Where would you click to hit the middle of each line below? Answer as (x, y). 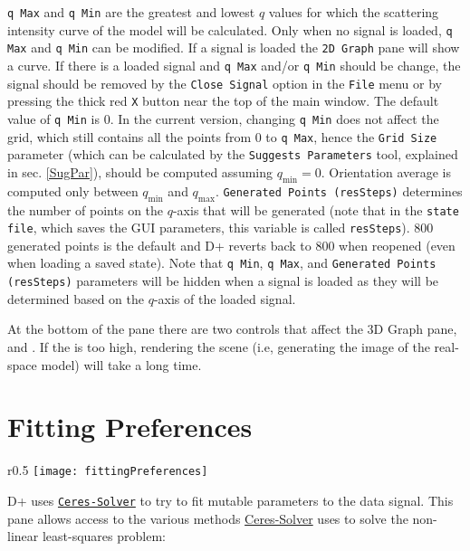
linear (23, 536)
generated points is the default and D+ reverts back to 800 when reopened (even (231, 245)
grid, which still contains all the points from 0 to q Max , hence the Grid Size (222, 136)
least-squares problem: (104, 536)
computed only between (73, 190)
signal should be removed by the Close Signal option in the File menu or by (225, 83)
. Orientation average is (386, 171)
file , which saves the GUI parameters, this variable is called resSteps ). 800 (221, 228)
